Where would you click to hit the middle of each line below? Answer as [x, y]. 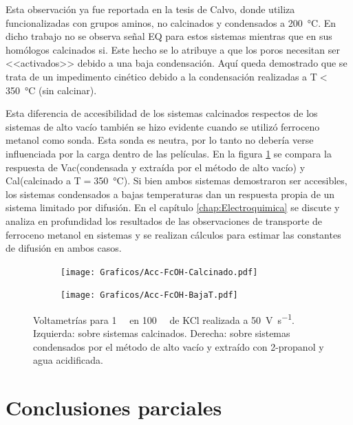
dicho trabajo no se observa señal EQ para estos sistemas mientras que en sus [169, 36]
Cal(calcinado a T [43, 181]
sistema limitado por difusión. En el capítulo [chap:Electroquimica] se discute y [173, 207]
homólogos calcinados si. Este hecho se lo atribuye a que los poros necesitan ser [173, 49]
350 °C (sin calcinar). [51, 90]
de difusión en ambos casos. [64, 248]
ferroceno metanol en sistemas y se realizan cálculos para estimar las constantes [173, 234]
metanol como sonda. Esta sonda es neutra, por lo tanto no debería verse [160, 140]
